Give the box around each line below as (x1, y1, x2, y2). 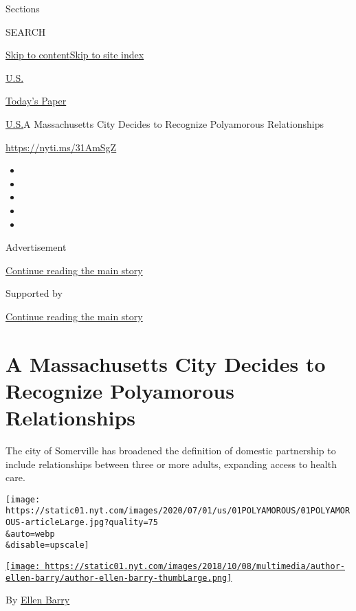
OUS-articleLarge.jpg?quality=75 (5, 518, 158, 528)
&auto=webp (5, 529, 55, 539)
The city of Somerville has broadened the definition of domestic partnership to (5, 443, 336, 457)
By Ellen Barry (5, 592, 70, 607)
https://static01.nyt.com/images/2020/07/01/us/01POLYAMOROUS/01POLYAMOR (5, 506, 351, 516)
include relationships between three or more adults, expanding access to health (5, 456, 337, 471)
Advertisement (5, 240, 67, 254)
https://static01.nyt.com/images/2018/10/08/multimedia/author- (45, 562, 345, 572)
